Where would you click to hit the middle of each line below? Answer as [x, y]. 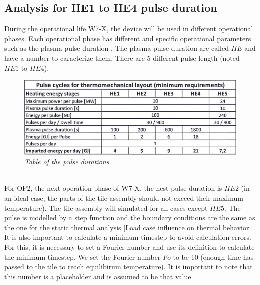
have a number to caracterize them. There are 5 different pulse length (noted [122, 57]
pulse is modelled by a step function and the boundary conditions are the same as [130, 218]
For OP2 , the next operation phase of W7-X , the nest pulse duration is [113, 188]
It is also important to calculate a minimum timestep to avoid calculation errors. [128, 237]
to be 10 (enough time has [213, 257]
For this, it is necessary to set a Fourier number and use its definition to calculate [129, 247]
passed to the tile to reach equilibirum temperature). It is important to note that [128, 267]
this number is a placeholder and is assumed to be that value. [99, 276]
